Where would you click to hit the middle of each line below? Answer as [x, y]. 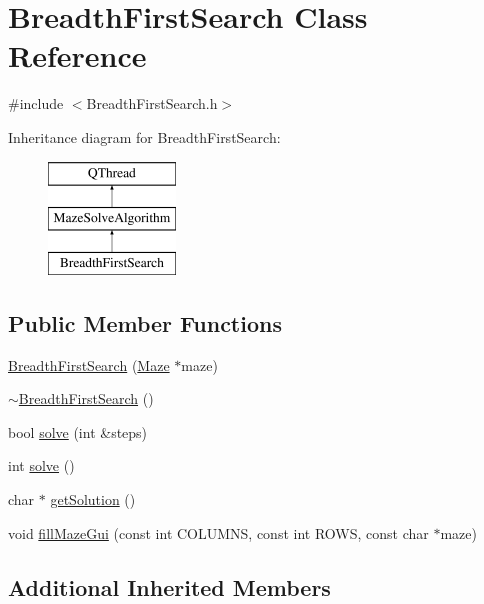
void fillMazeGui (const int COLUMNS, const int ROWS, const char [218, 532]
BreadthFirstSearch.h [152, 103]
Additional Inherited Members [169, 586]
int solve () [41, 465]
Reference [77, 55]
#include [36, 103]
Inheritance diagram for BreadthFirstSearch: [144, 136]
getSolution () [93, 499]
